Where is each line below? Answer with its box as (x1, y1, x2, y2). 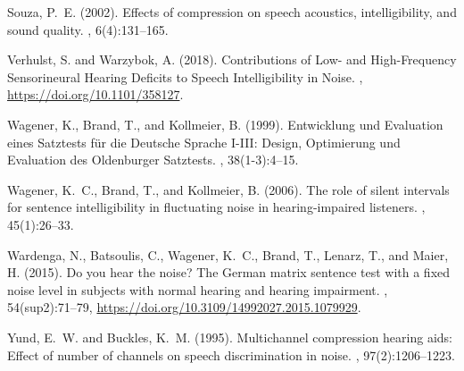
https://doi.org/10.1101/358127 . (7, 85, 184, 104)
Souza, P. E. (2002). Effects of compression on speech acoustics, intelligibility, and (7, 3, 457, 21)
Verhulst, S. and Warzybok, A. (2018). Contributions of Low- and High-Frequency (7, 50, 457, 69)
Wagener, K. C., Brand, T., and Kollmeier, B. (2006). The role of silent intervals (7, 180, 450, 198)
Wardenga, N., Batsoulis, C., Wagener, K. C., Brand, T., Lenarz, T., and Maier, (7, 245, 449, 264)
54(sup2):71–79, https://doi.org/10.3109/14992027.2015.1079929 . (7, 298, 361, 316)
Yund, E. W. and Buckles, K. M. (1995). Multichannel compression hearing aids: (7, 327, 452, 346)
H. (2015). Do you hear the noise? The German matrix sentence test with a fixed (7, 263, 451, 282)
